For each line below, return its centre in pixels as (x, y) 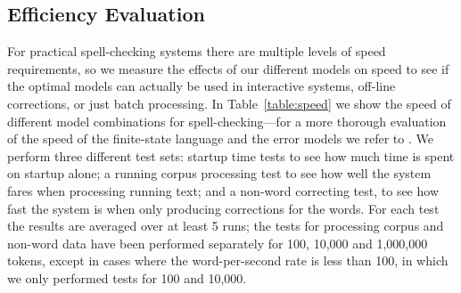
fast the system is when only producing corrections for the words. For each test (223, 208)
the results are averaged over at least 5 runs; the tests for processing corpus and (226, 226)
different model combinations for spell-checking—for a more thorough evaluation (227, 121)
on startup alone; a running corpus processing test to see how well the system (219, 173)
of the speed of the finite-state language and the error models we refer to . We (220, 138)
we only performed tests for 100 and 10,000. (127, 277)
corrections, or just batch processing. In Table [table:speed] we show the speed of (229, 103)
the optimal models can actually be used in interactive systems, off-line (202, 86)
